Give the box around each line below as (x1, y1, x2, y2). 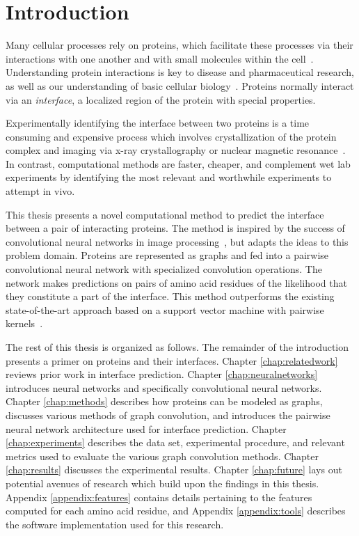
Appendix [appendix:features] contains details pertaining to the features (6, 489, 312, 504)
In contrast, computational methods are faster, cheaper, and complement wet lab (6, 156, 351, 171)
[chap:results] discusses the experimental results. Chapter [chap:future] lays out (6, 462, 342, 477)
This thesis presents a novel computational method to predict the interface (6, 207, 324, 221)
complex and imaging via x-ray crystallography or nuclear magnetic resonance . (6, 143, 346, 157)
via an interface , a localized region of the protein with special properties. (6, 92, 316, 107)
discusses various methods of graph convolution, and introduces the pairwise (6, 407, 330, 422)
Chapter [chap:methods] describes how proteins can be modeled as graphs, (6, 394, 323, 409)
